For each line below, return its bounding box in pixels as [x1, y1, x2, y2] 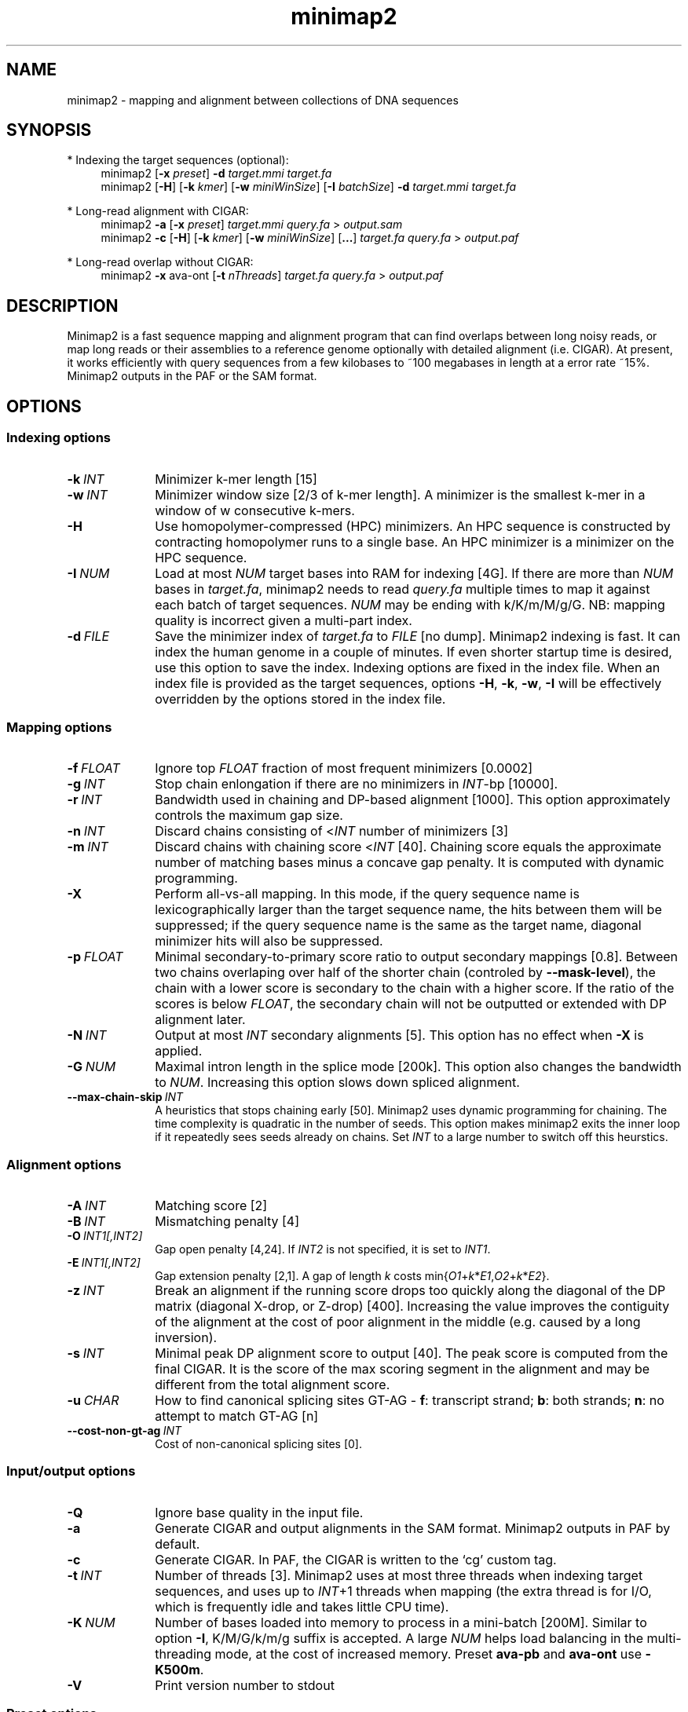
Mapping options [6, 719, 112, 735]
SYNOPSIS [6, 120, 92, 141]
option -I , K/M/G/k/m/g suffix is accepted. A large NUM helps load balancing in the [155, 1630, 644, 1646]
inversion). [155, 1330, 218, 1345]
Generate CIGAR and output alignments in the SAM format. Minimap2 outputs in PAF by [155, 1520, 671, 1536]
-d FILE [67, 627, 110, 644]
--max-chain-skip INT [67, 1090, 184, 1104]
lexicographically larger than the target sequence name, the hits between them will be [155, 902, 662, 918]
